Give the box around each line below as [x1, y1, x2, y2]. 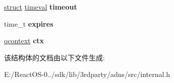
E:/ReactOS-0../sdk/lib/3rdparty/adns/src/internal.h [4, 69, 170, 79]
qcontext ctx [4, 35, 44, 46]
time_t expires [4, 18, 53, 29]
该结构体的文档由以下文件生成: [4, 52, 105, 62]
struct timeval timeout [4, 2, 77, 12]
